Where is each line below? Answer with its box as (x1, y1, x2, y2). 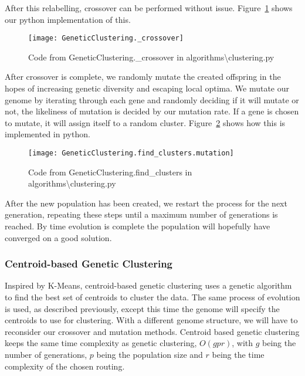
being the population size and (96, 348, 203, 360)
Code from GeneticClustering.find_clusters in (28, 165, 192, 178)
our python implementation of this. (5, 13, 131, 25)
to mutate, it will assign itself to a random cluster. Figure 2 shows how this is (5, 116, 286, 128)
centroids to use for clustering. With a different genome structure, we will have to (5, 314, 298, 326)
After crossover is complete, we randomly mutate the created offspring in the (5, 70, 281, 83)
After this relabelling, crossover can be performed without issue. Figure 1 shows (5, 2, 293, 13)
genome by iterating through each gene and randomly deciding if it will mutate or (5, 93, 299, 106)
